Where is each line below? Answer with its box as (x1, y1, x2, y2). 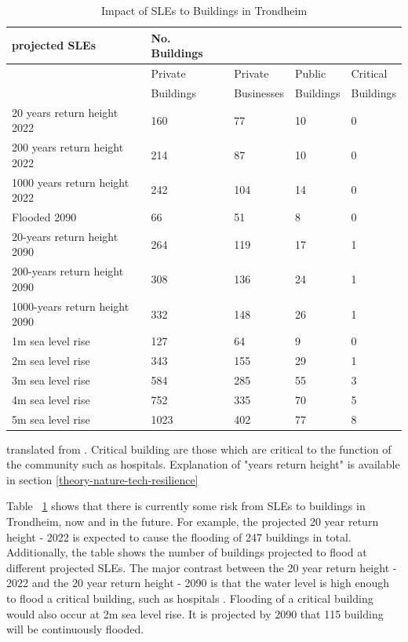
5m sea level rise (12, 410, 90, 427)
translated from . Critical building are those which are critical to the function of (6, 440, 392, 457)
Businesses (234, 84, 285, 100)
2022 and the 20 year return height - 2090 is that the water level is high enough (6, 575, 389, 591)
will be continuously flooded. (6, 621, 144, 637)
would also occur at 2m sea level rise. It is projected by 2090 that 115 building (6, 605, 384, 622)
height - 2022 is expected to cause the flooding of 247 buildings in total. (6, 528, 352, 545)
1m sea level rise (12, 333, 90, 349)
